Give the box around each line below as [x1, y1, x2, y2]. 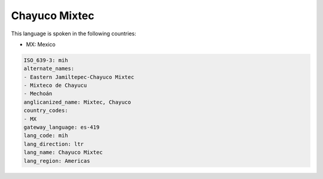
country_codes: [23, 107, 68, 114]
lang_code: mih [23, 132, 68, 139]
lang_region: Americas [23, 157, 90, 164]
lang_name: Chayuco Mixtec [23, 149, 103, 156]
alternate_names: [23, 65, 75, 72]
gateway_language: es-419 [23, 124, 100, 131]
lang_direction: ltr [23, 141, 84, 147]
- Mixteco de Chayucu [23, 82, 87, 89]
